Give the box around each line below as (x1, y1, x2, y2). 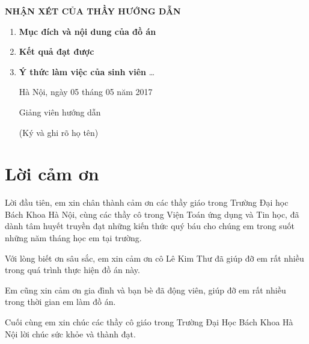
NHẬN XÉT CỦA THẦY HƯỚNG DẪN (5, 5, 181, 17)
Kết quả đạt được (19, 45, 94, 58)
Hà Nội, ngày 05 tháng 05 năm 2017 (19, 85, 153, 98)
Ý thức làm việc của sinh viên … (19, 65, 155, 78)
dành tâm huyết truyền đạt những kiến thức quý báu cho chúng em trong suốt (5, 220, 295, 232)
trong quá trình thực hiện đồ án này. (5, 263, 140, 276)
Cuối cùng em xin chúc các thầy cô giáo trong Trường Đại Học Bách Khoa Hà (5, 316, 293, 328)
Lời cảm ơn (5, 161, 99, 186)
